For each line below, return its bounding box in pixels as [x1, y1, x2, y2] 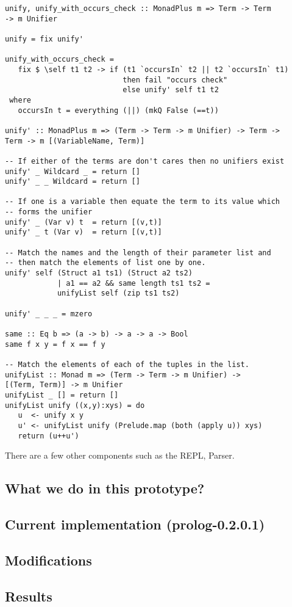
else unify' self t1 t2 [123, 85, 219, 95]
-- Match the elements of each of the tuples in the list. [5, 360, 249, 369]
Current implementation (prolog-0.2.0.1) [5, 514, 265, 533]
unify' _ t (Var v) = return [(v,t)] [5, 228, 162, 237]
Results [5, 586, 52, 605]
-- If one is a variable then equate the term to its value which [5, 197, 280, 206]
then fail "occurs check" [123, 75, 228, 84]
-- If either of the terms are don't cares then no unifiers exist [5, 156, 285, 165]
